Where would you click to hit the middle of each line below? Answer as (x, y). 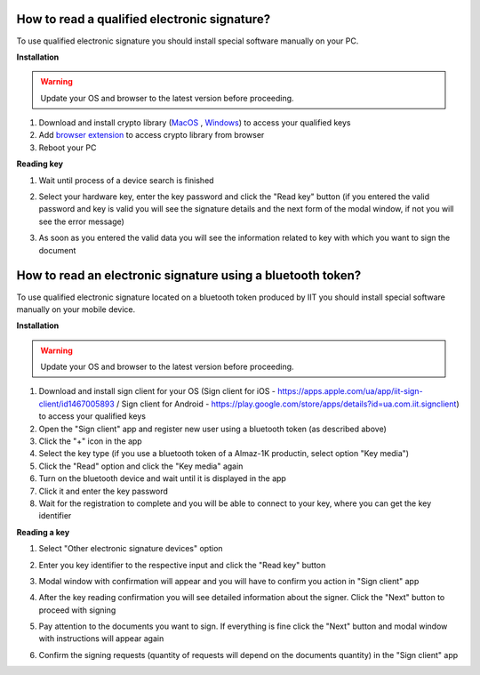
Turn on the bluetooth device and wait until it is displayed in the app (162, 478)
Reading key (40, 164)
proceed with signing (77, 610)
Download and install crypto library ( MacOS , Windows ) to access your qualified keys (195, 123)
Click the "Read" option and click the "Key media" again (141, 466)
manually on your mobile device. (76, 309)
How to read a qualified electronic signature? (144, 19)
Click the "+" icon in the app (90, 441)
